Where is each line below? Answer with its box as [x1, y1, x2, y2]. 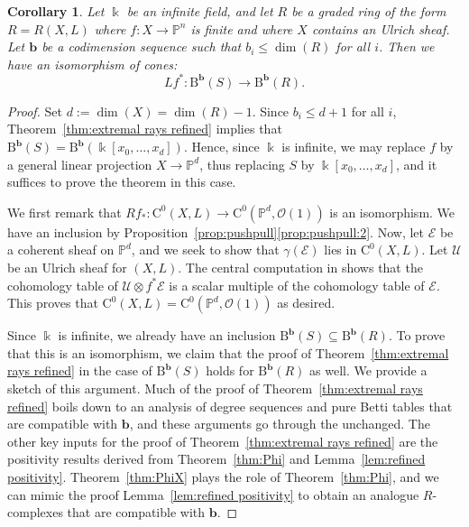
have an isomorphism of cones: [7, 54, 178, 73]
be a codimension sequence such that [41, 37, 242, 56]
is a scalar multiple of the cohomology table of [169, 275, 425, 294]
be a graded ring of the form [291, 2, 446, 20]
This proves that [7, 293, 98, 312]
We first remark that [7, 202, 122, 221]
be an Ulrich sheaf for [7, 258, 127, 277]
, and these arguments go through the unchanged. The [129, 414, 430, 433]
